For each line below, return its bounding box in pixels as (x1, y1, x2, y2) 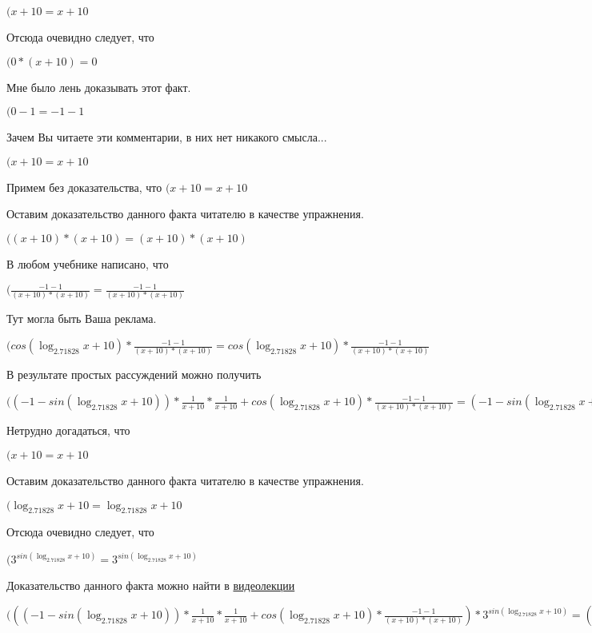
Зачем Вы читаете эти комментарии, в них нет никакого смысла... (6, 129, 327, 145)
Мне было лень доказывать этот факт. (6, 78, 191, 95)
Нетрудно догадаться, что (6, 422, 130, 439)
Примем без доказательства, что (6, 178, 162, 195)
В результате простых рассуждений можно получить (6, 366, 262, 383)
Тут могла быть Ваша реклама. (6, 310, 157, 327)
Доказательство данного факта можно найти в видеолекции (6, 577, 295, 594)
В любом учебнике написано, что (6, 255, 169, 272)
